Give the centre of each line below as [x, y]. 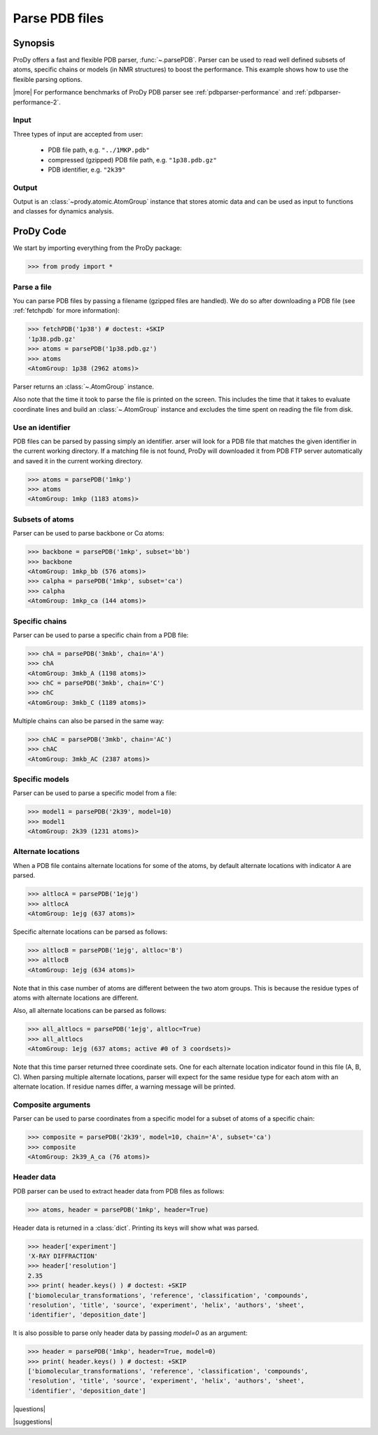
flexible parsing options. [48, 79]
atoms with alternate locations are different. [76, 998]
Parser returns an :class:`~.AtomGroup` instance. [83, 387]
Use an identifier [42, 427]
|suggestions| [33, 1422]
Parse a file [32, 287]
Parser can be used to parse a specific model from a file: [95, 793]
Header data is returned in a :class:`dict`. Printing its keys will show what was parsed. [136, 1228]
